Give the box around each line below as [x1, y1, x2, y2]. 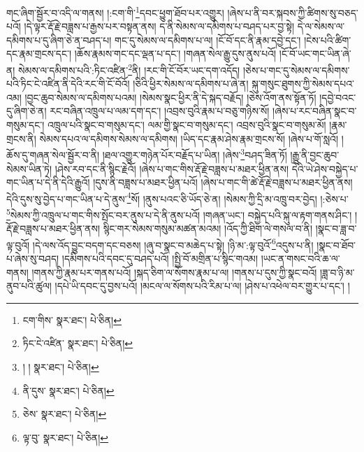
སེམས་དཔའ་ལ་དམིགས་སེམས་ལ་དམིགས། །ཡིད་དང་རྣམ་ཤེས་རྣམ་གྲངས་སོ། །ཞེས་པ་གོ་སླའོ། [39, 131, 339, 146]
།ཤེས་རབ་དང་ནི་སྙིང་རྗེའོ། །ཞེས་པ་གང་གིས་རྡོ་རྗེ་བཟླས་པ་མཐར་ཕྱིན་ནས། [54, 161, 289, 176]
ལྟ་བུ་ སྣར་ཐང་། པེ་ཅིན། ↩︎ [22, 430, 108, 444]
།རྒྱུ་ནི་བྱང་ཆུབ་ [290, 147, 340, 162]
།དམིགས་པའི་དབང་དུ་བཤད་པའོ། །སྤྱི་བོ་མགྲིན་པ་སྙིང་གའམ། [61, 251, 259, 266]
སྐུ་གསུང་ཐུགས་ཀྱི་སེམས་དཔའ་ [252, 76, 354, 91]
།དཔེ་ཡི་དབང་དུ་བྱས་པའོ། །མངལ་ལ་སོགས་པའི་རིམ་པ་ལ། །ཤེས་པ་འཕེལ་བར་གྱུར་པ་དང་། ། [54, 278, 350, 293]
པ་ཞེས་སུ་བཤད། [6, 251, 59, 266]
